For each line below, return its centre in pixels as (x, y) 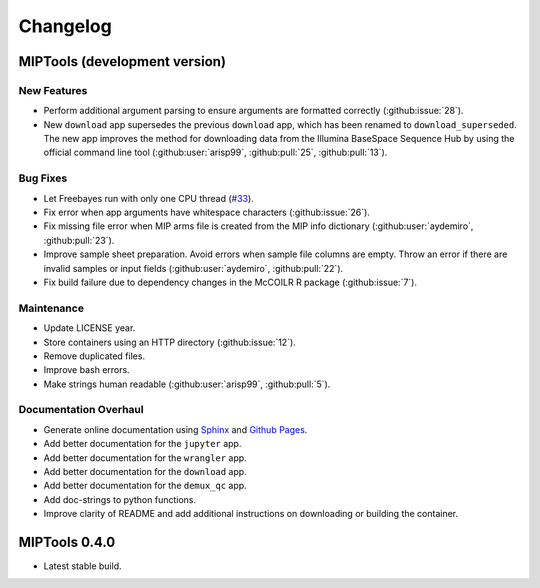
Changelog (65, 26)
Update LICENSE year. (89, 328)
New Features (53, 90)
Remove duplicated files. (94, 356)
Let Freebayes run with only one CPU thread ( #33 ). (148, 198)
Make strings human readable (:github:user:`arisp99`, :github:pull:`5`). (187, 384)
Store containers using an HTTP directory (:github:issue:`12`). (170, 342)
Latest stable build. (82, 566)
